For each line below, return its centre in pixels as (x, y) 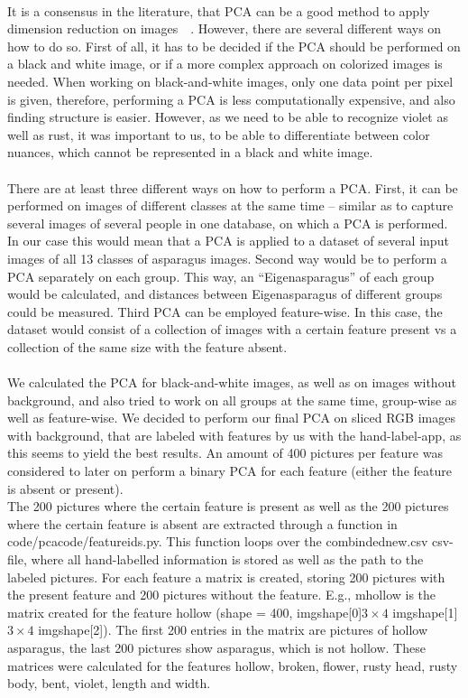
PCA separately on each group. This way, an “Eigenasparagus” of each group (221, 276)
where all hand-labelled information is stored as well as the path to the (227, 559)
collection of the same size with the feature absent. (147, 346)
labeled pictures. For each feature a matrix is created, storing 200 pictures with (226, 577)
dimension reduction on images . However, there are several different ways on (225, 28)
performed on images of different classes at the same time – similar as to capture (230, 205)
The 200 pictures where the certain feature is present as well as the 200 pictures (228, 506)
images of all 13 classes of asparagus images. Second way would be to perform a (227, 258)
